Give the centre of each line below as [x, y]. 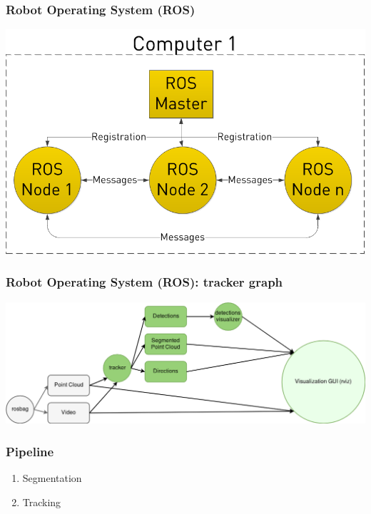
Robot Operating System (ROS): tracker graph [144, 282]
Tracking [42, 502]
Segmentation [52, 478]
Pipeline [30, 451]
